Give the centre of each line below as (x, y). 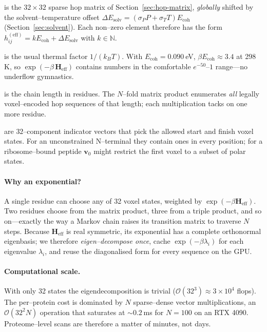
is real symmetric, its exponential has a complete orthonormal (164, 231)
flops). (246, 291)
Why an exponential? (43, 181)
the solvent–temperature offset (52, 17)
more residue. (25, 113)
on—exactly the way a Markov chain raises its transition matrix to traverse (123, 220)
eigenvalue (20, 251)
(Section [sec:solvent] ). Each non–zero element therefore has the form (113, 27)
